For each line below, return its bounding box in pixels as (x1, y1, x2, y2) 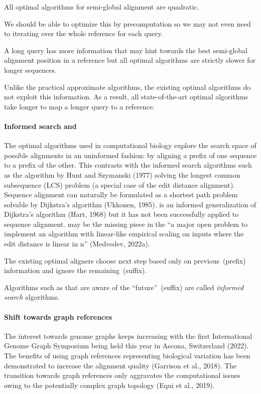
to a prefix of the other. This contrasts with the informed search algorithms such (4, 160, 252, 170)
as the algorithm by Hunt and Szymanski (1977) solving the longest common (4, 169, 240, 180)
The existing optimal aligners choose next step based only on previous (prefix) (4, 255, 246, 266)
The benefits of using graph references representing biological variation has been (4, 350, 250, 361)
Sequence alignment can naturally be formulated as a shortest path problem (4, 189, 238, 200)
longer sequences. (4, 64, 57, 75)
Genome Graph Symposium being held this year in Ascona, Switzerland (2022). (4, 340, 249, 351)
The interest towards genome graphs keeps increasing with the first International (4, 330, 252, 341)
